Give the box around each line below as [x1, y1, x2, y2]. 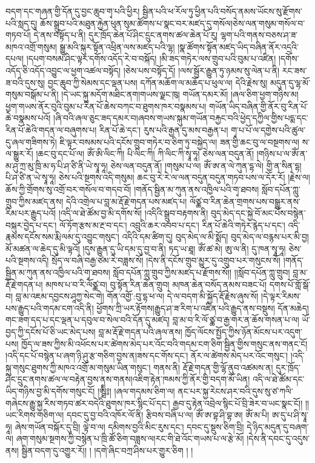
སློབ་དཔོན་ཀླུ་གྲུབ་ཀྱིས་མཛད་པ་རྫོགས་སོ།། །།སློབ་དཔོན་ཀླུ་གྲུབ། [113, 266, 290, 279]
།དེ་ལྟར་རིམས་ [261, 290, 301, 302]
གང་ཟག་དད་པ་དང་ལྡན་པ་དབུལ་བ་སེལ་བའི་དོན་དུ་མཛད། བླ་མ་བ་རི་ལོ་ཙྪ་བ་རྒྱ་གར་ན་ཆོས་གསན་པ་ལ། [5, 313, 299, 326]
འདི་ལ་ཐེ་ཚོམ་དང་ [253, 373, 305, 385]
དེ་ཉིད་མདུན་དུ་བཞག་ [247, 420, 309, 433]
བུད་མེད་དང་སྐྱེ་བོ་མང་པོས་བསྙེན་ [211, 207, 306, 219]
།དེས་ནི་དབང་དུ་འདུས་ [247, 432, 310, 445]
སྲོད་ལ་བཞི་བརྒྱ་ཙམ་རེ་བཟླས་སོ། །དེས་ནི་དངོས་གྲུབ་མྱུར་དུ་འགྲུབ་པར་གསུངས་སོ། [51, 254, 281, 267]
